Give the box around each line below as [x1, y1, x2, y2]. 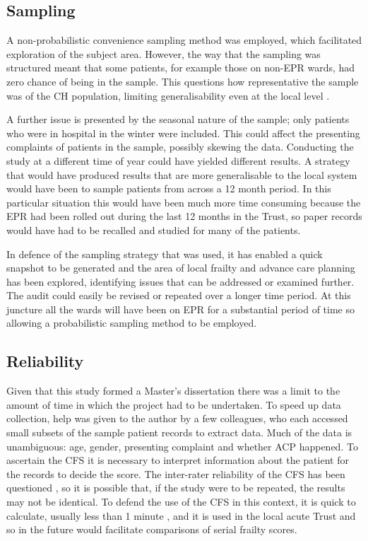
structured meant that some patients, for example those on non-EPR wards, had [6, 60, 355, 75]
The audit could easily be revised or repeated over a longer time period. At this [6, 288, 351, 303]
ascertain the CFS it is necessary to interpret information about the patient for [6, 453, 349, 467]
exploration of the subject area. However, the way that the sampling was [6, 46, 321, 61]
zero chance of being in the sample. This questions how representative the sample [6, 74, 359, 88]
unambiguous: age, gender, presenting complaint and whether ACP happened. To [6, 438, 358, 453]
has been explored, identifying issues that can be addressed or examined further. [6, 274, 355, 289]
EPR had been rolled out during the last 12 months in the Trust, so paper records [6, 209, 362, 223]
